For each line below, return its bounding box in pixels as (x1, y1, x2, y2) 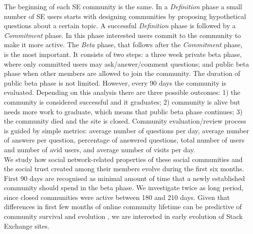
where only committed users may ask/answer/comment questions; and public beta (4, 58, 249, 69)
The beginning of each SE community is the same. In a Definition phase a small (4, 1, 242, 11)
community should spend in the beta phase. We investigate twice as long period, (4, 182, 244, 193)
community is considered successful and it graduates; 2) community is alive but (4, 96, 240, 107)
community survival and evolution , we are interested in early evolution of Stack (4, 211, 243, 221)
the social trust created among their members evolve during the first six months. (4, 163, 244, 174)
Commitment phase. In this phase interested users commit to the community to (4, 30, 241, 40)
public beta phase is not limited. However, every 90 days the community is (4, 77, 226, 88)
